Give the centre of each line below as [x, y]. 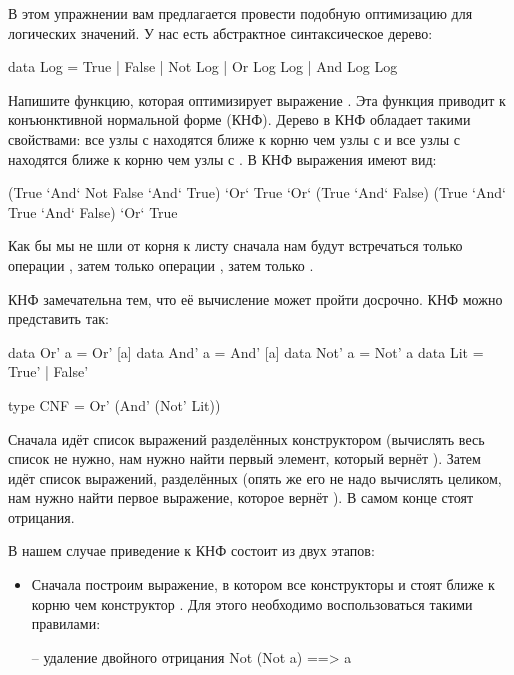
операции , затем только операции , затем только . [161, 264]
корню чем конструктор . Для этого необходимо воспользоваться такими [252, 603]
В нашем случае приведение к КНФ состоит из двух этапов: [191, 550]
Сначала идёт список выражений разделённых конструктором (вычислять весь [246, 438]
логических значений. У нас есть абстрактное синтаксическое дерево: [220, 32]
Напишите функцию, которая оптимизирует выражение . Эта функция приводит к [257, 99]
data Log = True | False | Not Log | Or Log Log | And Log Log [203, 66]
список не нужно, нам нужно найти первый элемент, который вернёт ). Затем [244, 458]
